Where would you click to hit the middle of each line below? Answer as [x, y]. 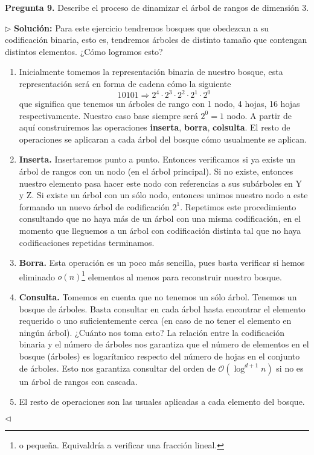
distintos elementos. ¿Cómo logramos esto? [84, 51]
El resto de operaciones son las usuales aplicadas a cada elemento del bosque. [162, 402]
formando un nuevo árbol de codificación [94, 206]
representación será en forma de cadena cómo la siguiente [125, 83]
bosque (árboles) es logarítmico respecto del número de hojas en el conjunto [159, 356]
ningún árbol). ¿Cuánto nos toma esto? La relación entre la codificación [152, 332]
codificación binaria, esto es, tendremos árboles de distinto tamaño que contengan [156, 40]
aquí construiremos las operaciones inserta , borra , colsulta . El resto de [155, 127]
